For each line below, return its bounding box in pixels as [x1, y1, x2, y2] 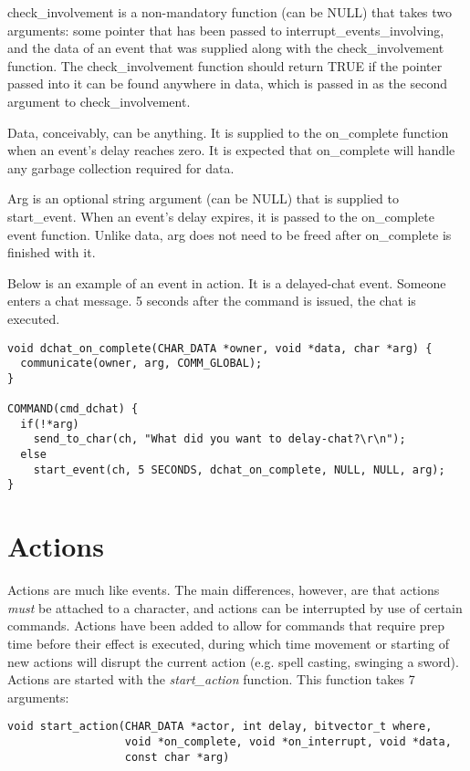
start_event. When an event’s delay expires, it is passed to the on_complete [7, 206, 434, 225]
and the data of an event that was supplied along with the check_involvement [7, 38, 444, 57]
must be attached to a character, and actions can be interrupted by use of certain [7, 598, 463, 617]
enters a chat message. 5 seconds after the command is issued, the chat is [7, 291, 416, 310]
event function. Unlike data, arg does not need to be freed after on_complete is [7, 224, 452, 244]
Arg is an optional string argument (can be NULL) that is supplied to [7, 189, 400, 208]
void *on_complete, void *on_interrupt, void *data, [124, 735, 452, 748]
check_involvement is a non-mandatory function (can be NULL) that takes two [7, 3, 453, 21]
